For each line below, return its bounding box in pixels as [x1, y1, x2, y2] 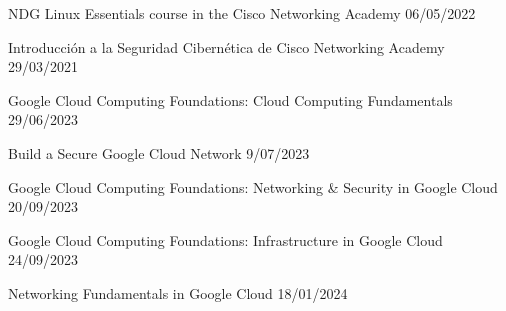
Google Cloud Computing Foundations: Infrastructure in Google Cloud [8, 229, 443, 250]
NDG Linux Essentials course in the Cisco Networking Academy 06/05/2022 [8, 3, 476, 23]
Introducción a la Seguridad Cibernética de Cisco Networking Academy [8, 36, 445, 57]
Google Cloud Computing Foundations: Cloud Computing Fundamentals [8, 89, 453, 110]
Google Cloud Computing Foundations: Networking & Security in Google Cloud [8, 176, 498, 197]
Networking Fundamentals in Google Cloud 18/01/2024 [8, 282, 348, 303]
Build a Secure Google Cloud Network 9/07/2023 [8, 142, 310, 163]
